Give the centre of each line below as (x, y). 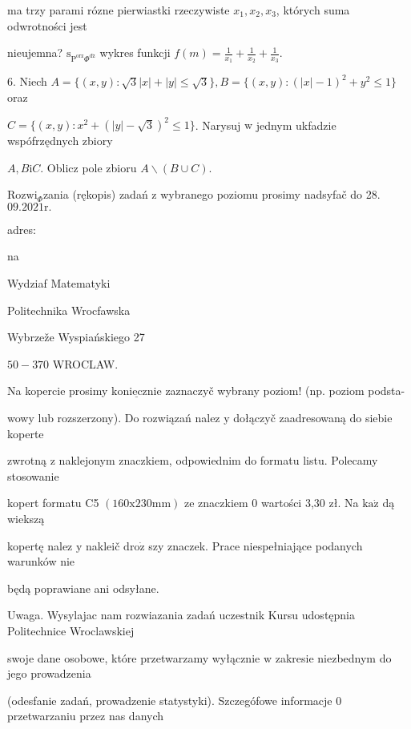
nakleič (103, 545)
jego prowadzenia (49, 673)
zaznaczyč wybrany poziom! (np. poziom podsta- (285, 391)
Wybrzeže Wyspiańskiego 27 (76, 337)
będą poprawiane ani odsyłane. (83, 588)
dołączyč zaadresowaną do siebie (313, 418)
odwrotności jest (47, 25)
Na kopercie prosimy (58, 391)
